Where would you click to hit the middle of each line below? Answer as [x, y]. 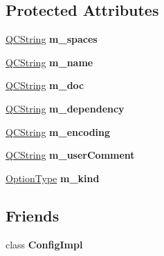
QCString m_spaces [52, 39]
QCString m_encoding [58, 131]
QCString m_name [49, 62]
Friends [33, 215]
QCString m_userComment [70, 155]
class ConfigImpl [44, 244]
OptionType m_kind [53, 178]
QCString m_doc [45, 85]
